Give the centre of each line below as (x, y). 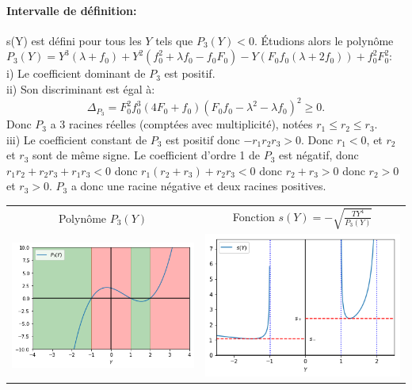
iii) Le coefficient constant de (77, 139)
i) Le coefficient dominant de (76, 73)
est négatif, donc (319, 155)
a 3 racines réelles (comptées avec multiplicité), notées (181, 124)
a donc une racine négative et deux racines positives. (198, 186)
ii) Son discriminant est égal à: (81, 88)
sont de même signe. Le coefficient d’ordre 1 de (146, 155)
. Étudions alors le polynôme (324, 40)
